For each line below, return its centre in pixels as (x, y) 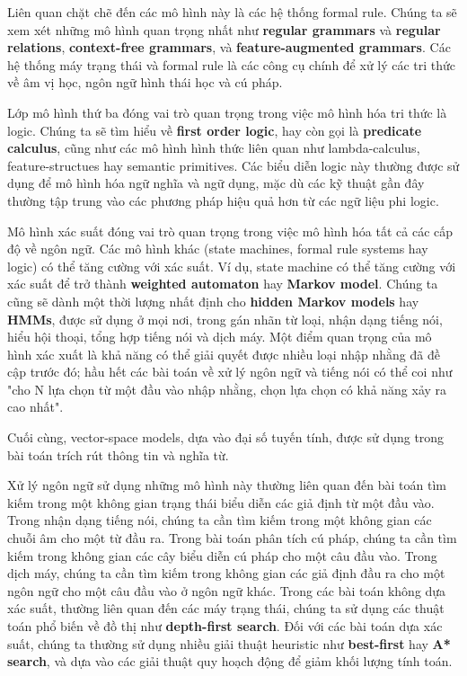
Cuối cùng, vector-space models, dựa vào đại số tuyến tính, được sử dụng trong (226, 437)
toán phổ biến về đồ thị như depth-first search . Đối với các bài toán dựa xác (225, 626)
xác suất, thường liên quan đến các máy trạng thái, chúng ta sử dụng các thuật (226, 608)
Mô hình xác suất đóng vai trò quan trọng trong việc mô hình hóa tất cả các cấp (230, 231)
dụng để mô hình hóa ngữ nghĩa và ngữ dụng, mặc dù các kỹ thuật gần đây (216, 183)
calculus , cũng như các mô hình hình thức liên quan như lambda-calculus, (214, 148)
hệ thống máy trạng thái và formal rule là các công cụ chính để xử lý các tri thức (232, 64)
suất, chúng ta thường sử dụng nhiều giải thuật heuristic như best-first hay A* (229, 643)
